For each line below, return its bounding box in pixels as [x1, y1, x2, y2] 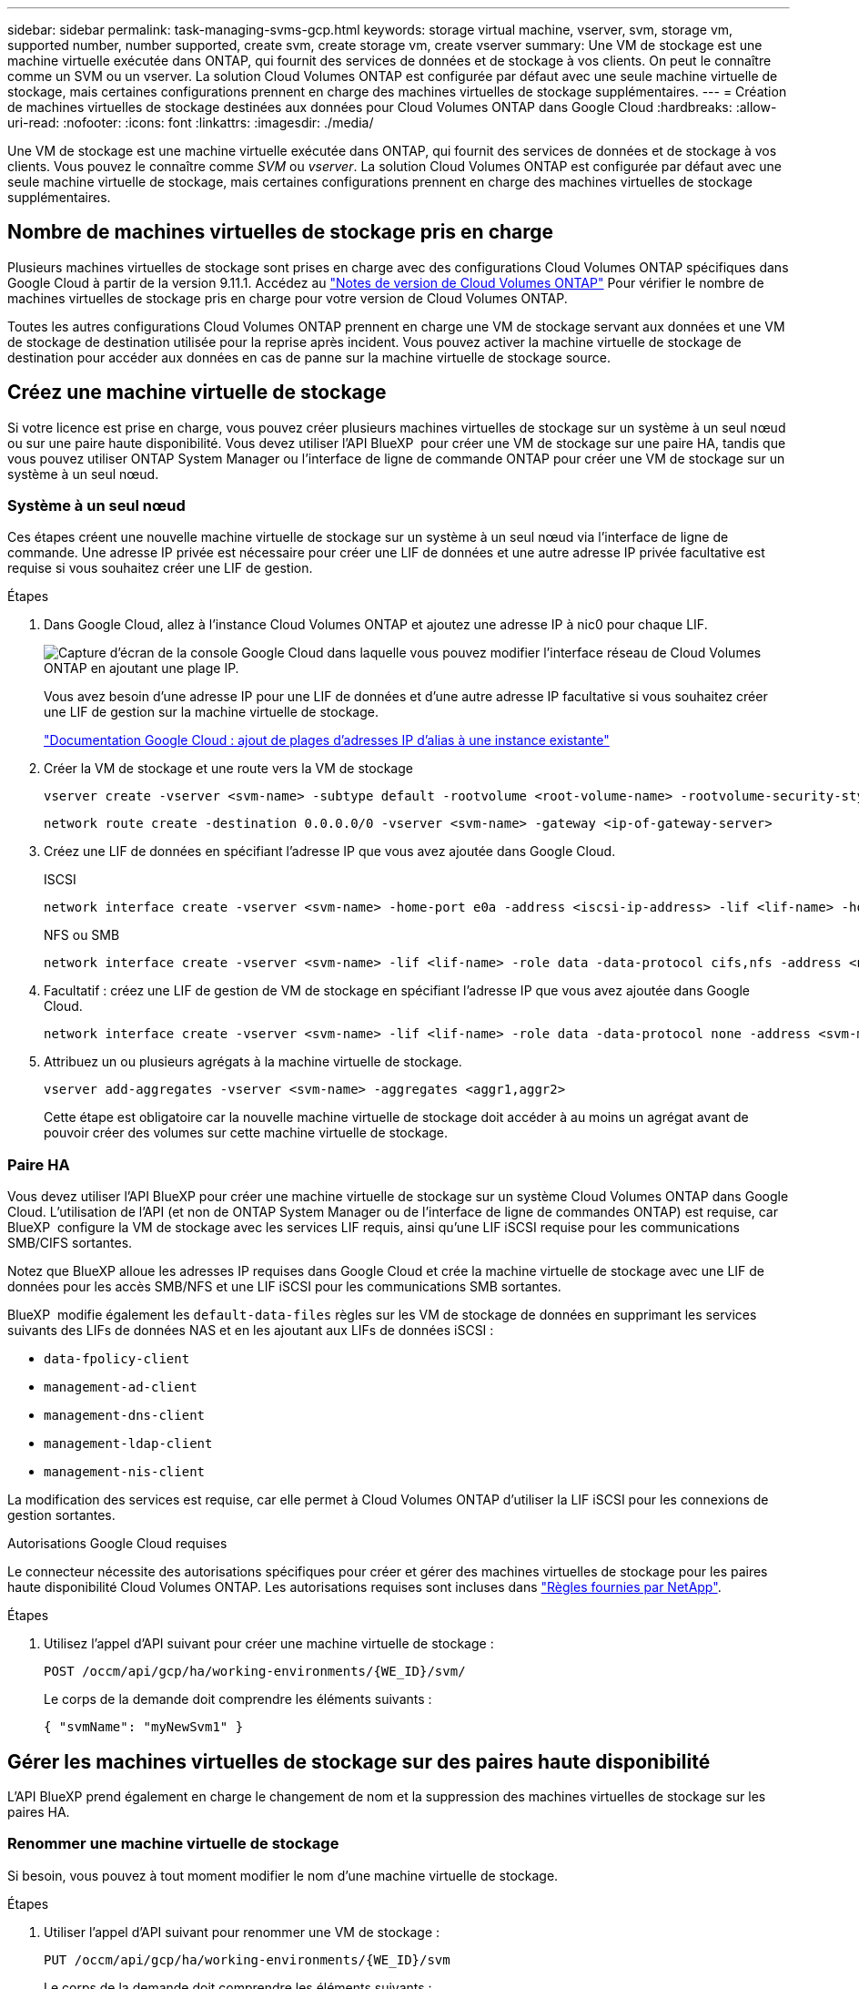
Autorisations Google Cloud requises [7, 1535, 227, 1552]
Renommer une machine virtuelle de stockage [7, 1834, 339, 1853]
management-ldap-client [44, 1436, 213, 1452]
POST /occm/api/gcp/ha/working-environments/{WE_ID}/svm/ [44, 1664, 466, 1679]
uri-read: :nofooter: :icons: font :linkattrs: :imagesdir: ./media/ [7, 115, 374, 130]
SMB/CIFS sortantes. [7, 1235, 133, 1251]
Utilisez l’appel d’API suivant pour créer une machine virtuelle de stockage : [44, 1636, 494, 1652]
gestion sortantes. [7, 1507, 116, 1524]
